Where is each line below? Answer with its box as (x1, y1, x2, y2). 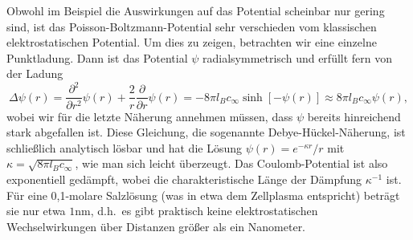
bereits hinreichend (307, 108, 401, 124)
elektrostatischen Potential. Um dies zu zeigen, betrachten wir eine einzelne (6, 34, 377, 51)
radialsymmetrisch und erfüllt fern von (202, 49, 393, 66)
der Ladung (6, 65, 63, 82)
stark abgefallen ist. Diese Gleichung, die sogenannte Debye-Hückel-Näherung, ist (6, 124, 406, 140)
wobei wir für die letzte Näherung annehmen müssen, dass (6, 108, 293, 124)
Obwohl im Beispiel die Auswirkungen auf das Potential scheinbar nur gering (6, 2, 385, 18)
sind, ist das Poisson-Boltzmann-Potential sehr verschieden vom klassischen (6, 18, 377, 35)
